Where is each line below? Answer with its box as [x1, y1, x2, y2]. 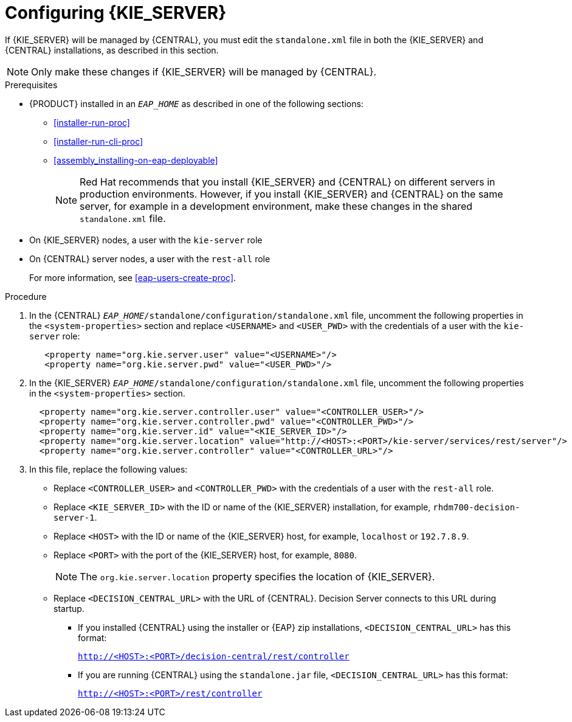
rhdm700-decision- [433, 502, 520, 512]
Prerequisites [5, 79, 58, 90]
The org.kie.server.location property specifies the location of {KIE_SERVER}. [80, 570, 435, 583]
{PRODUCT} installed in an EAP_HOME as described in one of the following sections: [29, 98, 364, 109]
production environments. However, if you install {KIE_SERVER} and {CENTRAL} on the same [80, 187, 503, 200]
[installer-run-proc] [53, 117, 130, 128]
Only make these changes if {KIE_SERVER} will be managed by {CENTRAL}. [31, 65, 377, 78]
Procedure [5, 291, 47, 302]
